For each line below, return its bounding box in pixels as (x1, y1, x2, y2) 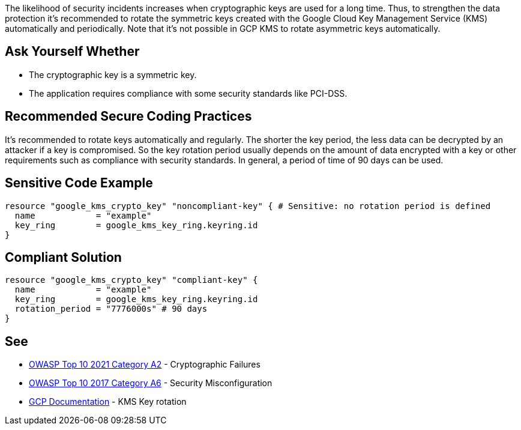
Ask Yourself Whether (5, 44, 140, 59)
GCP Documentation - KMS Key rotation (29, 396, 187, 407)
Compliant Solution (5, 249, 122, 265)
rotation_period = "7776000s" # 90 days (14, 304, 208, 314)
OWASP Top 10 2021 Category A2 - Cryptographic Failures (29, 359, 260, 370)
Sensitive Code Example (5, 175, 153, 191)
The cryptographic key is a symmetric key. (29, 69, 197, 80)
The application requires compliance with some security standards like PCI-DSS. (29, 88, 348, 98)
